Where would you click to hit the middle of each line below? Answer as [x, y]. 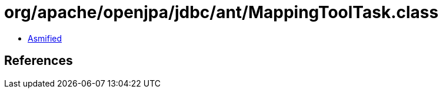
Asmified [45, 38]
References [39, 61]
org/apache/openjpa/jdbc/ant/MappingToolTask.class [221, 12]
